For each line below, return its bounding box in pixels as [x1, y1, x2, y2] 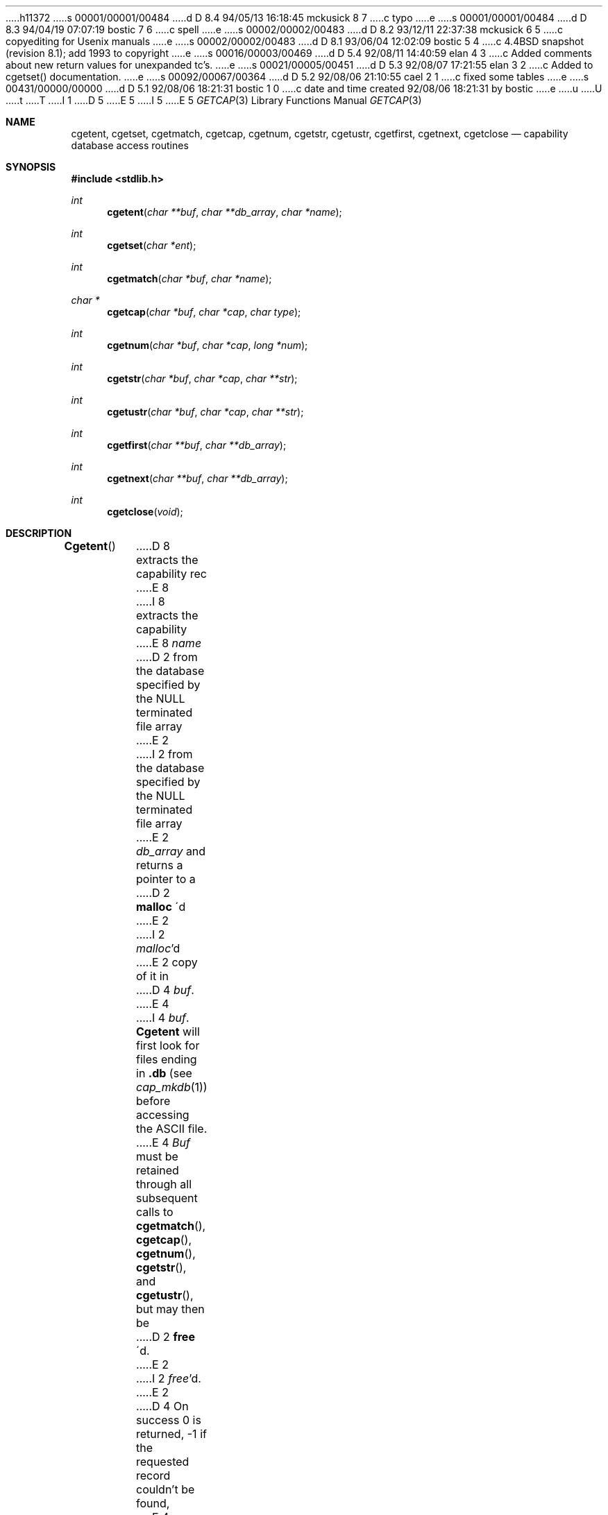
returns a [136, 858, 183, 872]
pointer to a [136, 872, 196, 886]
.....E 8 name [136, 636, 202, 650]
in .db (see [136, 1066, 192, 1080]
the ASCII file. [136, 1122, 208, 1136]
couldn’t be [136, 1482, 195, 1496]
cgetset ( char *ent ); [107, 239, 196, 251]
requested [136, 1455, 189, 1469]
